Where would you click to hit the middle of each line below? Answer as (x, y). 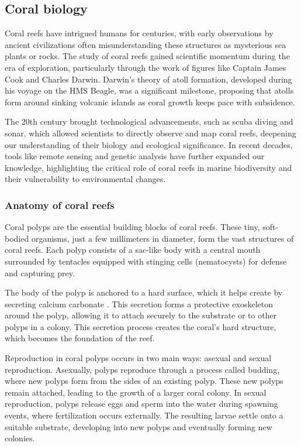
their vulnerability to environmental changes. (85, 179)
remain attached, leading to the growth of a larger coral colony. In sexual (136, 392)
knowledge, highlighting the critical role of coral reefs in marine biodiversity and (148, 167)
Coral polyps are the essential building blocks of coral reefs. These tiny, (132, 227)
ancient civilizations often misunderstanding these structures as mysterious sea (146, 44)
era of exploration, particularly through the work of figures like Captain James (146, 67)
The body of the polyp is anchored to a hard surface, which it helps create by (144, 292)
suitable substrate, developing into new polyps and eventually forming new (139, 426)
